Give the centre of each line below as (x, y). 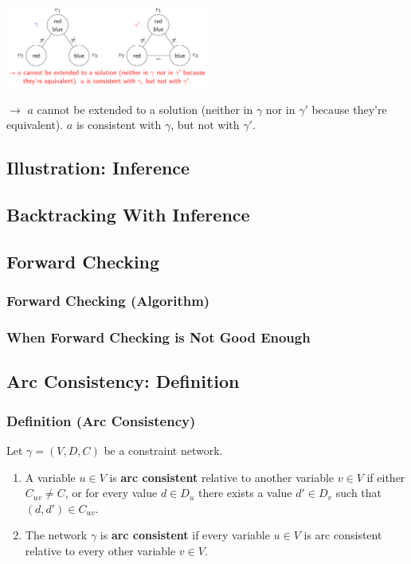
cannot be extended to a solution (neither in (145, 109)
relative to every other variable (100, 550)
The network (56, 535)
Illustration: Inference (98, 168)
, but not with (205, 125)
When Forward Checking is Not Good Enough (159, 337)
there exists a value (245, 493)
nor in (280, 109)
